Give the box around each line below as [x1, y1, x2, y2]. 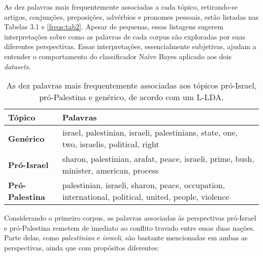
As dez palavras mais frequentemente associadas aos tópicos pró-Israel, [6, 79, 257, 92]
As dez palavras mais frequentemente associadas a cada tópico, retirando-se [4, 2, 238, 12]
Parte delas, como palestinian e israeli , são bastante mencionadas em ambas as [4, 232, 248, 243]
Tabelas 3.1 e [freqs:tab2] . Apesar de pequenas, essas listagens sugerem [4, 21, 224, 32]
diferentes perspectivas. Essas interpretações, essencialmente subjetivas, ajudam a [4, 41, 256, 52]
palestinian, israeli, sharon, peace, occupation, [62, 179, 225, 191]
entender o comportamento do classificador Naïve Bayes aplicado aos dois [4, 51, 232, 61]
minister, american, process [62, 164, 159, 177]
